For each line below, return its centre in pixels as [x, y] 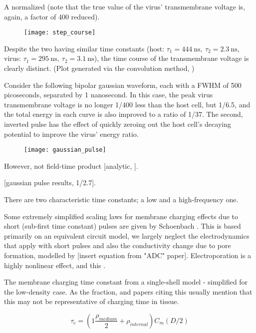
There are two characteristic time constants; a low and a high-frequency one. [121, 199]
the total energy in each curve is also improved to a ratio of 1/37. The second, [124, 114]
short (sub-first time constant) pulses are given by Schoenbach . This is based [123, 226]
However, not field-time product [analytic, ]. [71, 166]
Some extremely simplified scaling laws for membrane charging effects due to [121, 216]
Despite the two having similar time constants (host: [84, 48]
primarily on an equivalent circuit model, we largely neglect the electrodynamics [127, 235]
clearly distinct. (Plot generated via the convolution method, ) [99, 68]
